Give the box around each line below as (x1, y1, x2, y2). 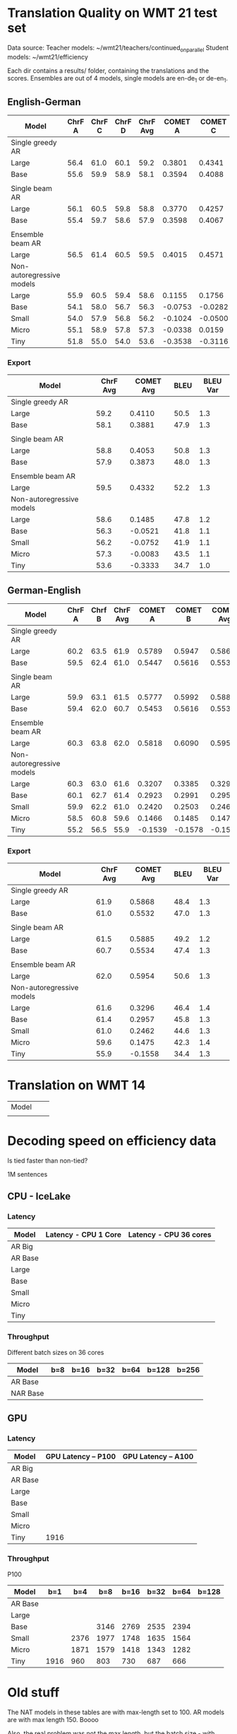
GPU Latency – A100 (122, 1452, 194, 1462)
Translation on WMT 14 (7, 1077, 146, 1093)
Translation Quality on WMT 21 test (7, 5, 218, 21)
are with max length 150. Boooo (7, 1715, 99, 1723)
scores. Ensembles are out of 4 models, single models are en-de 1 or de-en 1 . (7, 74, 228, 84)
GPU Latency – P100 (45, 1452, 116, 1462)
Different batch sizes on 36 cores (7, 1348, 104, 1356)
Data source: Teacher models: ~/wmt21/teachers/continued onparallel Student (7, 43, 229, 54)
